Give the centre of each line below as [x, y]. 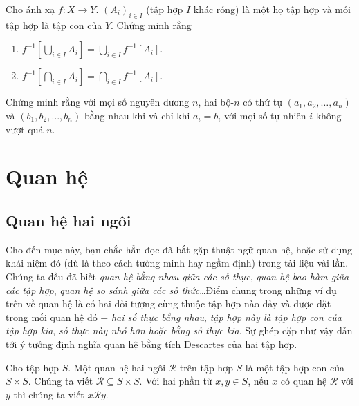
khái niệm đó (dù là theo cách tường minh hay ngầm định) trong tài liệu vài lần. [177, 263]
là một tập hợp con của [295, 367]
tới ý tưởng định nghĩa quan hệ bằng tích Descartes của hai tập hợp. [151, 344]
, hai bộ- [216, 102]
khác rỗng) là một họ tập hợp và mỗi [272, 9]
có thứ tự [263, 102]
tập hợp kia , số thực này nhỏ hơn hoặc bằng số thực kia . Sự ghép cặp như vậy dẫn [179, 330]
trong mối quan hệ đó [52, 317]
